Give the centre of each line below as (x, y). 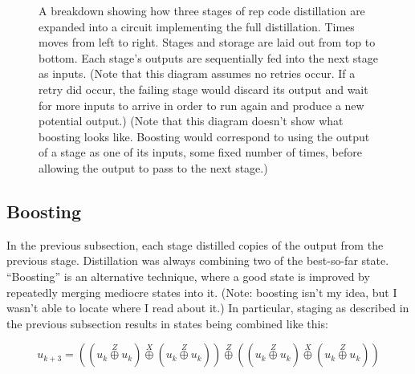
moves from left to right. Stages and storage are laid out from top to (207, 42)
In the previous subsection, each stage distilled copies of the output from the (195, 244)
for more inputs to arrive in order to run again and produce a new (201, 105)
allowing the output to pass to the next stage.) (153, 167)
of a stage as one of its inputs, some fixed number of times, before (201, 152)
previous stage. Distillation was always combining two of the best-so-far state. (198, 260)
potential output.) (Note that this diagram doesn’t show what (191, 121)
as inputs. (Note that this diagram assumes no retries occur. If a (197, 73)
